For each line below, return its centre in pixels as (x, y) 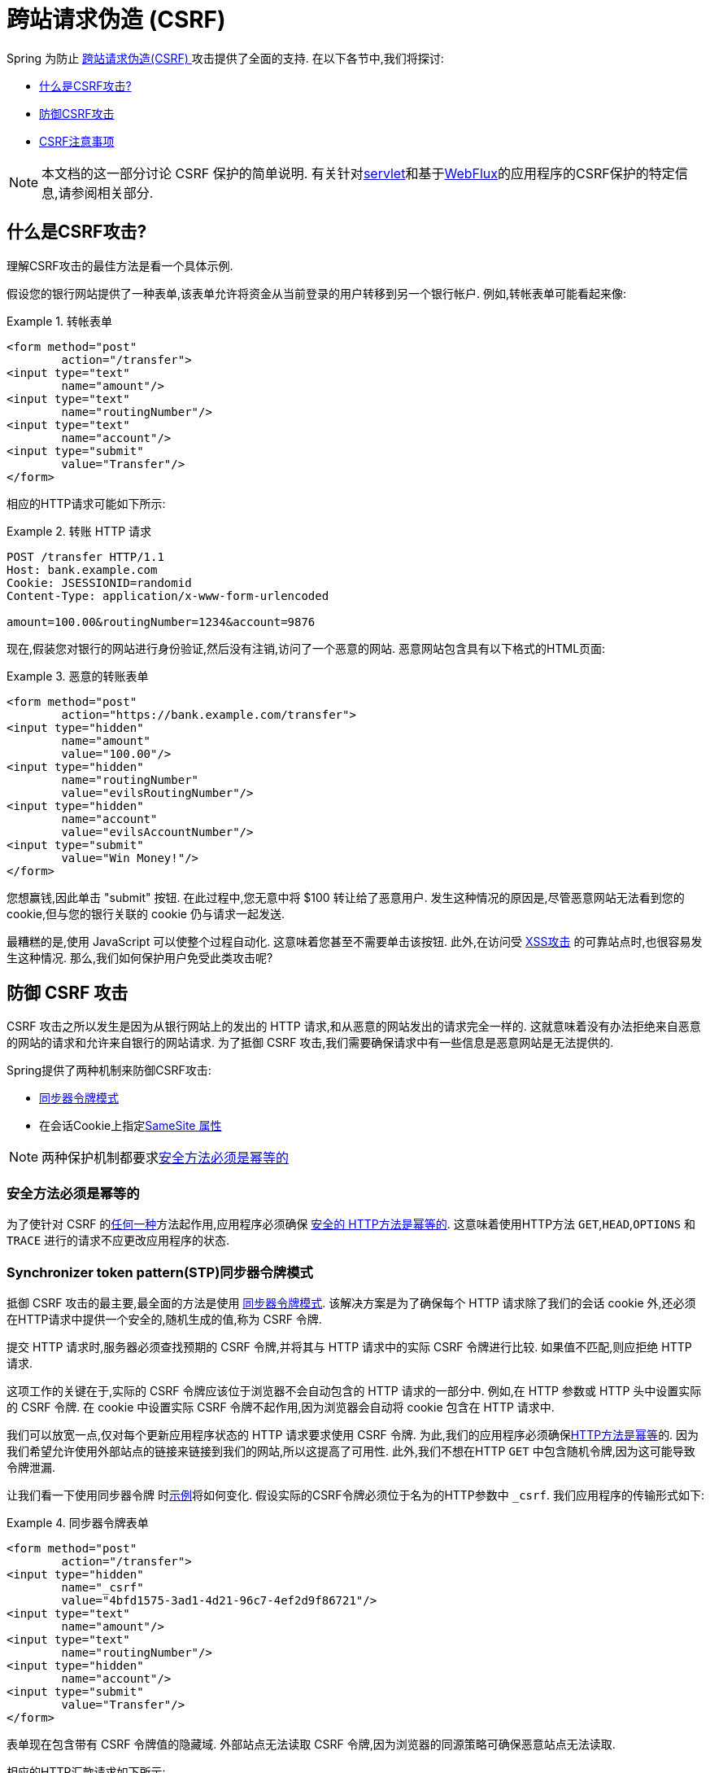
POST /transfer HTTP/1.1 (85, 556)
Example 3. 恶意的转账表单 (78, 676)
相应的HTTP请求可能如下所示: (86, 503)
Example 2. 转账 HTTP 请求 (79, 531)
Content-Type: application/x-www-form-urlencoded (168, 595)
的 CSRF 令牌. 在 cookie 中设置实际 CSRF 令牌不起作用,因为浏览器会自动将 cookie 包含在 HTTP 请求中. (281, 1407)
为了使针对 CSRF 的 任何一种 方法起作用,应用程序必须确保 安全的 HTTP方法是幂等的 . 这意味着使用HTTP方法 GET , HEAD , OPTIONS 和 (351, 1224)
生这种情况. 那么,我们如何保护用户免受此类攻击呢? (140, 957)
